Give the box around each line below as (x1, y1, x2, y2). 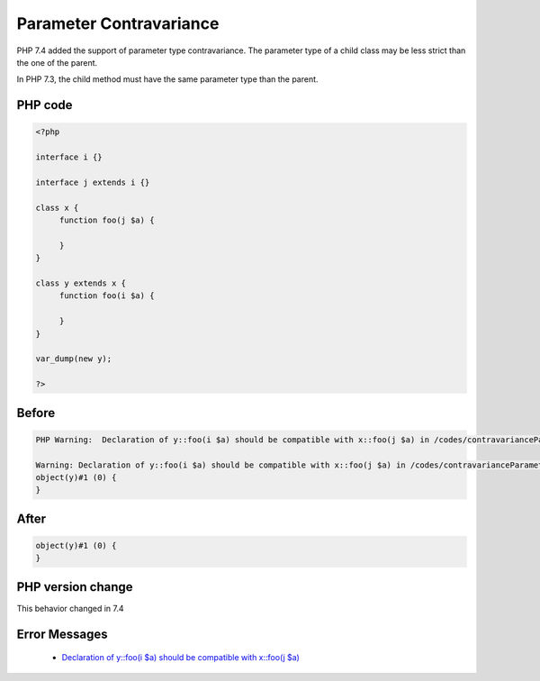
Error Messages (16, 626, 108, 641)
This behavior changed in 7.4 (16, 603, 125, 613)
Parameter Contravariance (16, 14, 220, 33)
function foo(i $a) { (58, 291, 155, 301)
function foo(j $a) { (58, 215, 155, 225)
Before (16, 405, 56, 421)
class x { (35, 203, 79, 213)
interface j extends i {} (35, 177, 150, 187)
